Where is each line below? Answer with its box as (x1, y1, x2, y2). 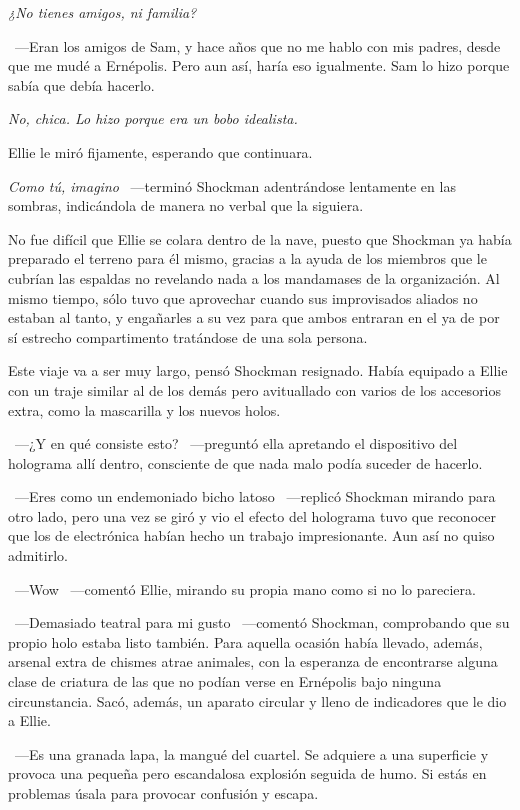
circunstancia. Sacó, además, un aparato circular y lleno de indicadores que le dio (8, 690, 507, 711)
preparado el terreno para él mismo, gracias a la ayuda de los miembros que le (8, 248, 487, 269)
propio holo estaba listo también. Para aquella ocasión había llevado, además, (8, 631, 483, 652)
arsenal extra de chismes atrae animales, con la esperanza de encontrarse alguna (8, 651, 498, 672)
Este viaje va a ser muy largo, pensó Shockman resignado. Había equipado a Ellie (8, 360, 508, 381)
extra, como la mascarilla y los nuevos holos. (8, 399, 281, 420)
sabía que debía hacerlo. (8, 74, 155, 95)
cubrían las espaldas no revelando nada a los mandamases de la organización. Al (8, 267, 500, 288)
